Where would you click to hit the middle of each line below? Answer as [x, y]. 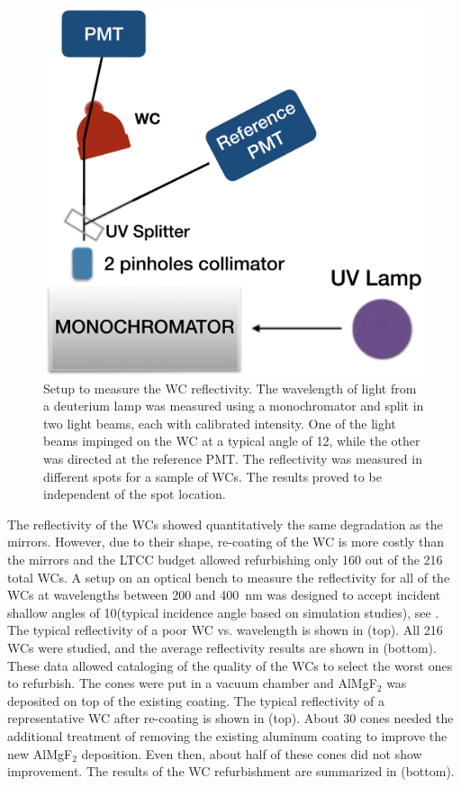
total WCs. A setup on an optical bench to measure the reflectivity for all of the [229, 577]
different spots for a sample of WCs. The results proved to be [212, 476]
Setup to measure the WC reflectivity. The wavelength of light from [230, 388]
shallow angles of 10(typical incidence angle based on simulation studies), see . [223, 612]
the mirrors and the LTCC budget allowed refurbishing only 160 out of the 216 [225, 560]
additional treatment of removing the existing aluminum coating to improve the [227, 735]
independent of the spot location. [135, 494]
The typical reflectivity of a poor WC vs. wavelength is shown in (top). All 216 [225, 630]
